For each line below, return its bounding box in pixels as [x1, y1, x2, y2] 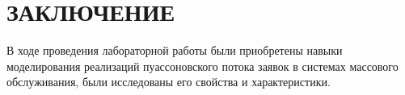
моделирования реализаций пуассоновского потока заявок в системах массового [6, 57, 399, 74]
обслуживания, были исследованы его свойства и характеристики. [6, 73, 331, 90]
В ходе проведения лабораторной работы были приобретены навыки [6, 42, 343, 59]
